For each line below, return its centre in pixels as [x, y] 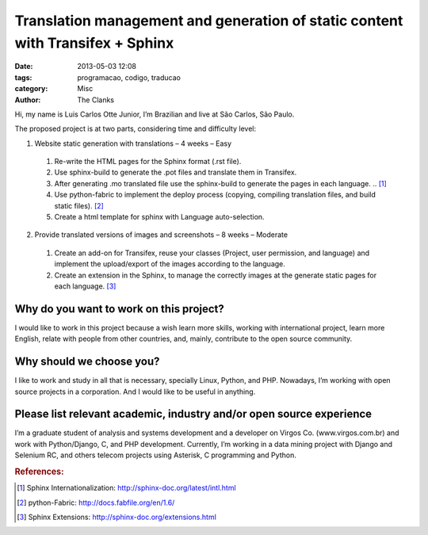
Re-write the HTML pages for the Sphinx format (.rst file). [148, 162]
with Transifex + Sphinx [94, 43]
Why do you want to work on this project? [120, 309]
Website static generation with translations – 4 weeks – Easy [133, 143]
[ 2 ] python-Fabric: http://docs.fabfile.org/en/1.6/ [96, 503]
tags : [23, 77]
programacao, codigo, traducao [129, 77]
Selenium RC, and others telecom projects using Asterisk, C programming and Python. [155, 455]
